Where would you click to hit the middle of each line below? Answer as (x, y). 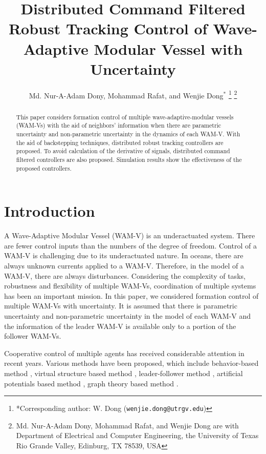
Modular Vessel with (168, 48)
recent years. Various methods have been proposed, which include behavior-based (131, 363)
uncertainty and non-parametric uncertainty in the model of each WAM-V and (128, 316)
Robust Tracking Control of (108, 28)
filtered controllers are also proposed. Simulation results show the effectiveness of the (129, 160)
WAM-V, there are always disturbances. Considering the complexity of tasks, (125, 275)
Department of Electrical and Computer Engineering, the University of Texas (137, 435)
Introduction (50, 211)
